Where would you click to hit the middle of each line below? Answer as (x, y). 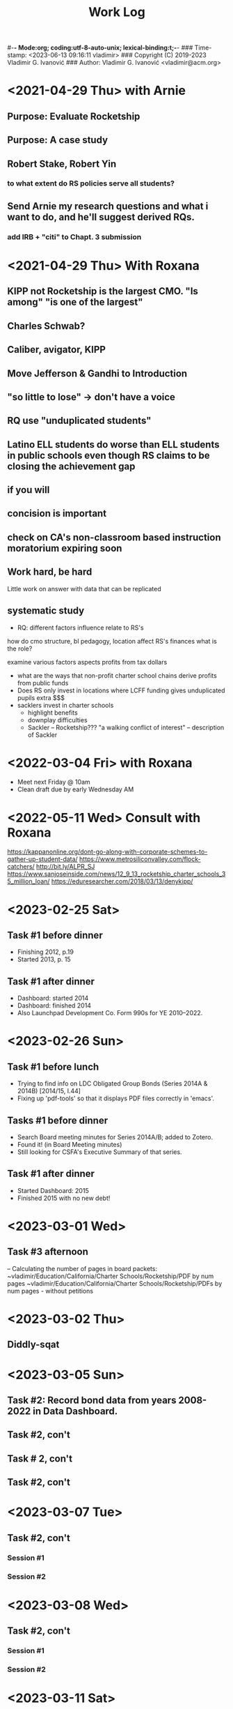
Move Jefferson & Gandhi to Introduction (97, 373)
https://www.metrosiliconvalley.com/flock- (140, 859)
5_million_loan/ (29, 881)
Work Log (117, 12)
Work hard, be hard (50, 572)
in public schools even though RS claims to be (109, 455)
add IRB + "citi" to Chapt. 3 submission (74, 236)
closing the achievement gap (71, 466)
